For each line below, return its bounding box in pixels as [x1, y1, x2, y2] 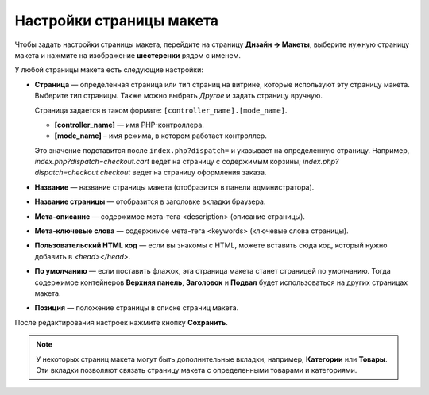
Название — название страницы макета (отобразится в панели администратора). [34, 182, 315, 192]
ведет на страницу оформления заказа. [132, 167, 267, 178]
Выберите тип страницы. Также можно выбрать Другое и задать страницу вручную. [34, 91, 323, 101]
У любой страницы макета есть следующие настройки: [14, 65, 204, 75]
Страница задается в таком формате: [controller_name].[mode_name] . [34, 105, 288, 115]
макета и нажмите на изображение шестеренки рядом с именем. [14, 50, 242, 59]
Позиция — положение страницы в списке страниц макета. [34, 303, 239, 313]
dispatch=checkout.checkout [34, 167, 131, 178]
